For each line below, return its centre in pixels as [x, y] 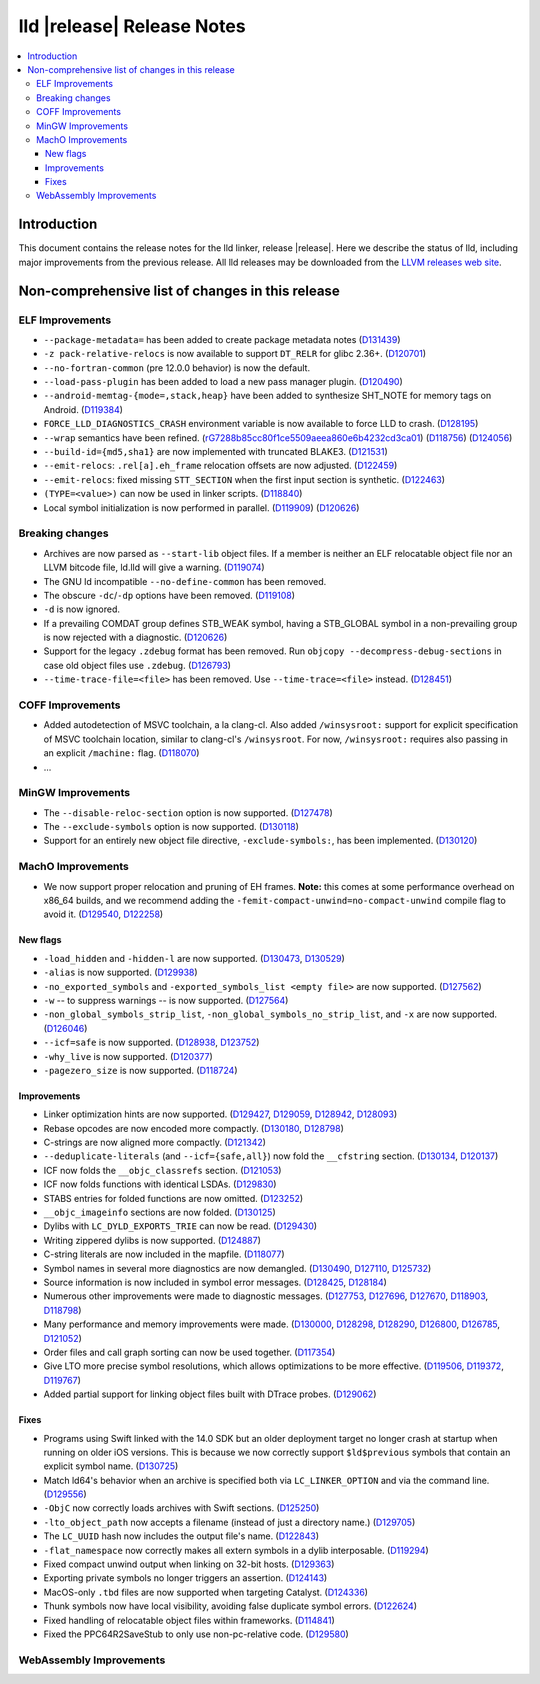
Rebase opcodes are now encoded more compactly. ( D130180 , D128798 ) [194, 1128]
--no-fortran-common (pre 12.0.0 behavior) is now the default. [176, 367]
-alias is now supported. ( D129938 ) [121, 972]
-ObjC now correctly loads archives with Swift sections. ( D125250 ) [181, 1508]
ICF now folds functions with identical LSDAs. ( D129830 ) [160, 1184]
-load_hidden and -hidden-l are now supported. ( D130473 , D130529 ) [194, 958]
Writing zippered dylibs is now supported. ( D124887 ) [152, 1240]
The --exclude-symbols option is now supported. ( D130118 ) [171, 827]
